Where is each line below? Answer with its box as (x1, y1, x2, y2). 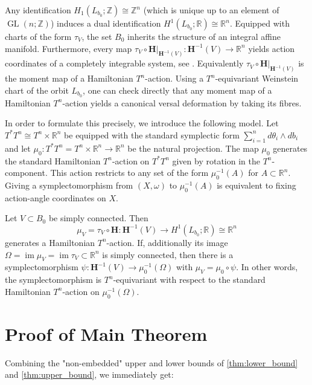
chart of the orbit (5, 83, 69, 96)
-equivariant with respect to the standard (113, 273, 266, 286)
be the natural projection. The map (127, 141, 259, 154)
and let (5, 141, 31, 154)
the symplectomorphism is (5, 273, 102, 286)
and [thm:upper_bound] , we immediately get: (5, 368, 174, 381)
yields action (248, 42, 295, 54)
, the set (81, 30, 112, 42)
